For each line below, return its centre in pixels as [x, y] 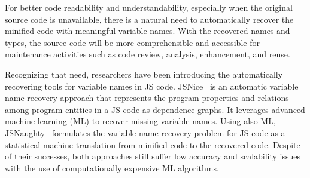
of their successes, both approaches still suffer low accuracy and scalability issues [153, 156]
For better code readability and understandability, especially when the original [149, 7]
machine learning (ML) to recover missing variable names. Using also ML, [140, 121]
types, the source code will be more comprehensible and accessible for [132, 42]
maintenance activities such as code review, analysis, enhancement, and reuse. [148, 54]
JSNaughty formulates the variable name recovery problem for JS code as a [145, 132]
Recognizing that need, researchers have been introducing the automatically [144, 74]
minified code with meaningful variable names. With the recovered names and [148, 31]
